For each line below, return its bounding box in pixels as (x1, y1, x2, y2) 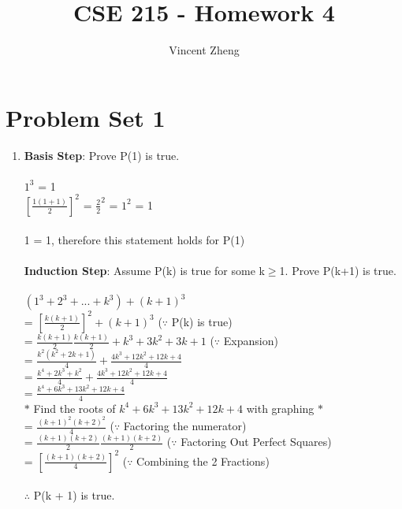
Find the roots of (33, 399, 116, 416)
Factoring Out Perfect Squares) (181, 433, 332, 450)
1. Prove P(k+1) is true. (279, 262, 396, 278)
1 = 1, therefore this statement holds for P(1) (24, 231, 245, 247)
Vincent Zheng (169, 42, 240, 58)
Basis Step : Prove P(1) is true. (24, 147, 180, 163)
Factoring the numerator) (123, 418, 247, 434)
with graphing (246, 399, 315, 416)
